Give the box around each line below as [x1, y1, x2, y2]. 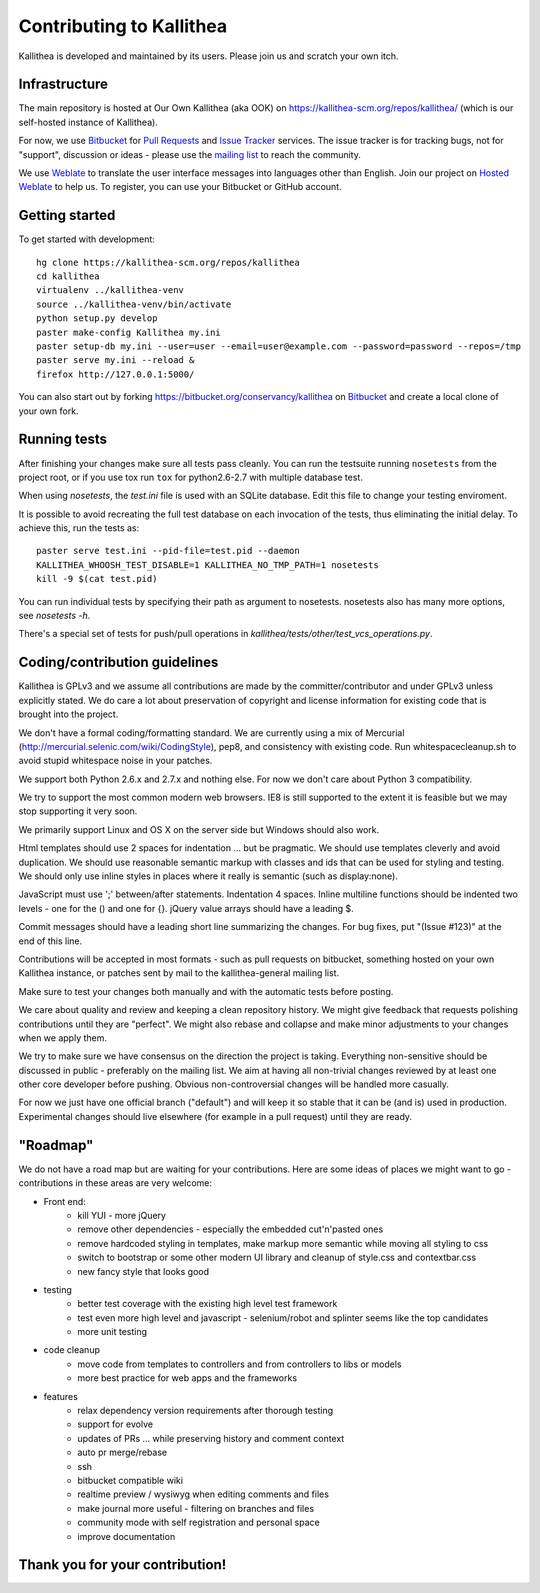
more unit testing [77, 1326, 148, 1338]
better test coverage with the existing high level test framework [77, 1298, 338, 1310]
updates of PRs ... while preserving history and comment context [77, 1432, 345, 1444]
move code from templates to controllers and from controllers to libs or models [77, 1358, 402, 1370]
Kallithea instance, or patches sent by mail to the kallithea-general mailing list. [18, 967, 340, 979]
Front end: [43, 1195, 87, 1207]
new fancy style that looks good [77, 1265, 210, 1277]
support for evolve [77, 1418, 154, 1430]
